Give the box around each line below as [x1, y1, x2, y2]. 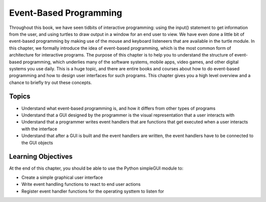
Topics [9, 92, 31, 101]
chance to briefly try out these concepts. [9, 79, 92, 86]
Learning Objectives [9, 152, 73, 161]
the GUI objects [21, 140, 53, 145]
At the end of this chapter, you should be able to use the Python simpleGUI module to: [9, 165, 184, 172]
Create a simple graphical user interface [21, 174, 103, 180]
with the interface [21, 126, 58, 132]
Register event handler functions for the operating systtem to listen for [21, 188, 165, 194]
